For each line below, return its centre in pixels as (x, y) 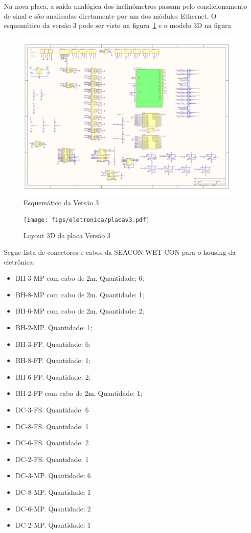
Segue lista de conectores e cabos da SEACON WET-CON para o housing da (120, 252)
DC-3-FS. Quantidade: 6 (52, 409)
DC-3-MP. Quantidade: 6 (53, 475)
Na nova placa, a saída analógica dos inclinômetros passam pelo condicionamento (126, 6)
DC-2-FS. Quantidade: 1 (52, 459)
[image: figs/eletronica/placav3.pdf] (87, 220)
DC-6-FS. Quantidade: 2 (52, 443)
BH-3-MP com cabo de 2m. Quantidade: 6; (80, 278)
